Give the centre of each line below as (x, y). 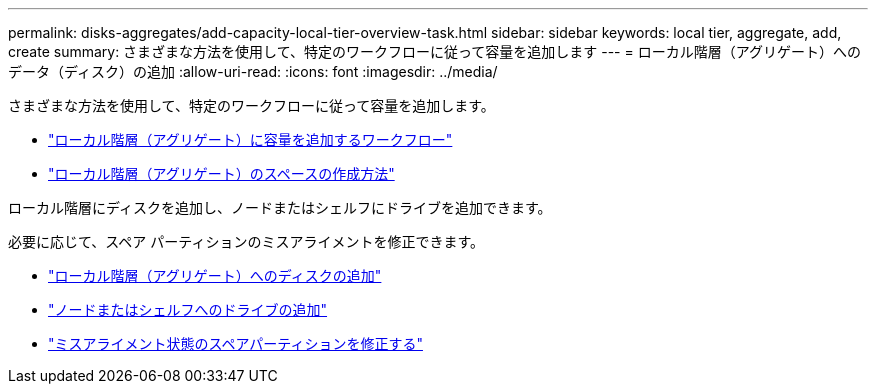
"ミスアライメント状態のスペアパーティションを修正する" (235, 343)
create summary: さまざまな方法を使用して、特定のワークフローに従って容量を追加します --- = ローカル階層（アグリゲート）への (434, 51)
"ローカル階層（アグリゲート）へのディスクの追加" (215, 275)
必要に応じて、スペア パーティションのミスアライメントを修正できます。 (246, 241)
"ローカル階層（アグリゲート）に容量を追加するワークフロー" (250, 139)
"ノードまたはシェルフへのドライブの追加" (188, 309)
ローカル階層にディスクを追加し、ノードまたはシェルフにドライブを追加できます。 (280, 207)
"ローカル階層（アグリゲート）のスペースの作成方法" (221, 173)
